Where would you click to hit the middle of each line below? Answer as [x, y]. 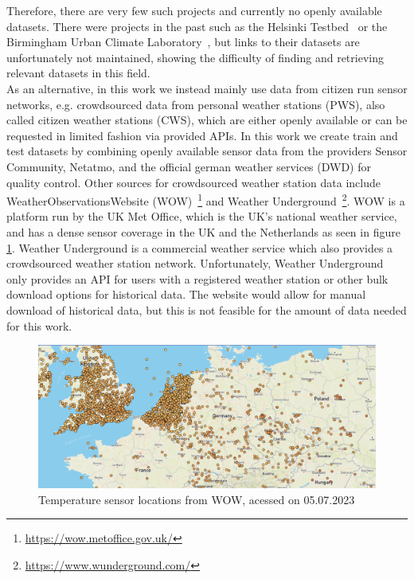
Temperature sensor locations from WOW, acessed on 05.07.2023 [197, 499]
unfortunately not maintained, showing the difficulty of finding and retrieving [195, 57]
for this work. [39, 325]
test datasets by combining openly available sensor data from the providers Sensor [207, 151]
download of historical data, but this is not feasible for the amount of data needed [207, 309]
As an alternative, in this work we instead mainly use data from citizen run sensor [207, 88]
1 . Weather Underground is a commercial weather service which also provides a [200, 247]
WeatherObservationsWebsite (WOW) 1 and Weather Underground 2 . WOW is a [206, 200]
